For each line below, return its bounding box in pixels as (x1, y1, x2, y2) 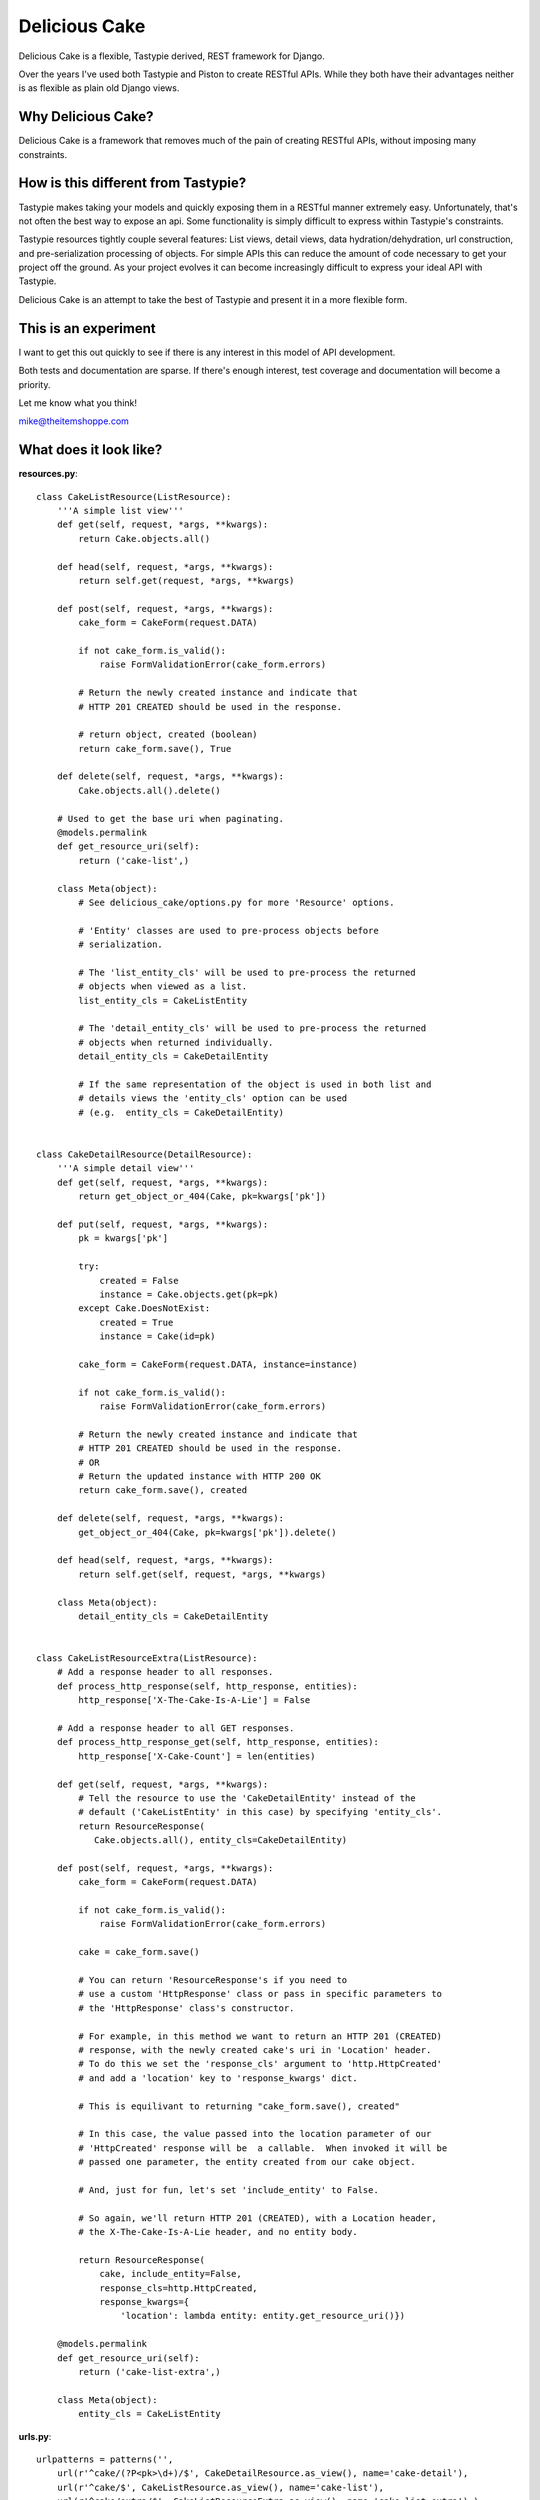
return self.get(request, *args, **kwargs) (78, 575, 295, 586)
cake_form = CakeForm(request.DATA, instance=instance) (78, 1358, 359, 1370)
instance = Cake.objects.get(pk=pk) (99, 1288, 279, 1300)
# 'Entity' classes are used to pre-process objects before (78, 925, 379, 936)
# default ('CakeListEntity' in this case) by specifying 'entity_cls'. (78, 1806, 443, 1818)
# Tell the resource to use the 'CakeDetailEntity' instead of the (78, 1792, 416, 1804)
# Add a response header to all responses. (56, 1666, 274, 1678)
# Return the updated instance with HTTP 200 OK (78, 1470, 322, 1482)
